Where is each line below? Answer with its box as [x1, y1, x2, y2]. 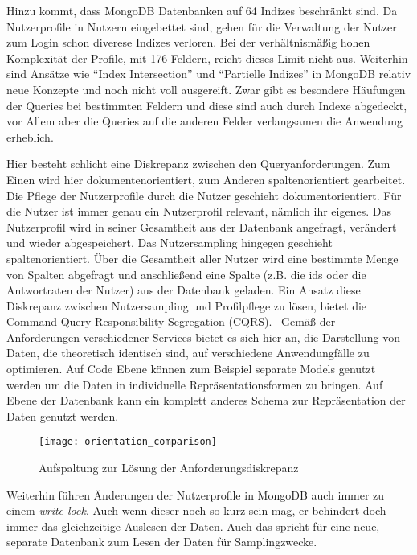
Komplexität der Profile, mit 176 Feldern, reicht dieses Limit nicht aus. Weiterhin [6, 49, 408, 66]
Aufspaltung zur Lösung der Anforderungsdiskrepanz [39, 459, 299, 476]
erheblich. [6, 128, 54, 145]
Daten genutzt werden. [6, 407, 119, 424]
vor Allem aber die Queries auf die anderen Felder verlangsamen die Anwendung [6, 113, 403, 129]
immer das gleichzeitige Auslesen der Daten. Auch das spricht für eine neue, [6, 517, 380, 534]
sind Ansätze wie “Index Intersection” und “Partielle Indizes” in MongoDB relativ [6, 65, 411, 82]
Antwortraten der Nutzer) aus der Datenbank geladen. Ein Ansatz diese [6, 282, 361, 298]
